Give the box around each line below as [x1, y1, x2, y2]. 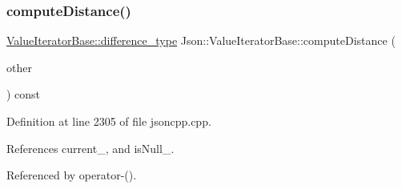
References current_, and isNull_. [6, 139, 175, 156]
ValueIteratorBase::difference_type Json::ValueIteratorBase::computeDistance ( [6, 32, 396, 49]
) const [6, 86, 41, 103]
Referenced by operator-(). [6, 167, 137, 183]
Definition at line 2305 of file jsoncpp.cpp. [6, 113, 211, 129]
